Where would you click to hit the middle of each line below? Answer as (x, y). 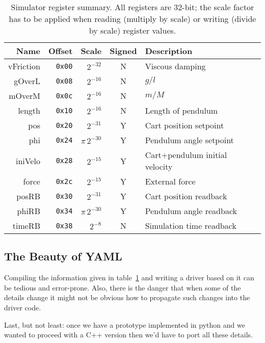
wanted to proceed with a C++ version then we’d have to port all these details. (128, 335)
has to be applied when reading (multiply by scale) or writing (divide (132, 19)
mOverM (24, 96)
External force (170, 181)
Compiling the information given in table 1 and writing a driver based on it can (129, 278)
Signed (123, 51)
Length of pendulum (181, 110)
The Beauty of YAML (63, 256)
